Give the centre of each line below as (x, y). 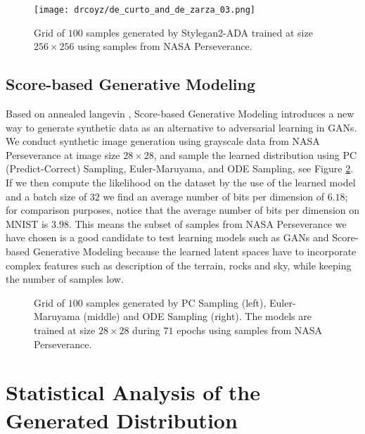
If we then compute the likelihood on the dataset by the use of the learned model (181, 183)
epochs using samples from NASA (250, 330)
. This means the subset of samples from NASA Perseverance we (207, 223)
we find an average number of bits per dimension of (214, 196)
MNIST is (27, 223)
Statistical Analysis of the (133, 392)
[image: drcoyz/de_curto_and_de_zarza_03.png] (145, 10)
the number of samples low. (65, 279)
